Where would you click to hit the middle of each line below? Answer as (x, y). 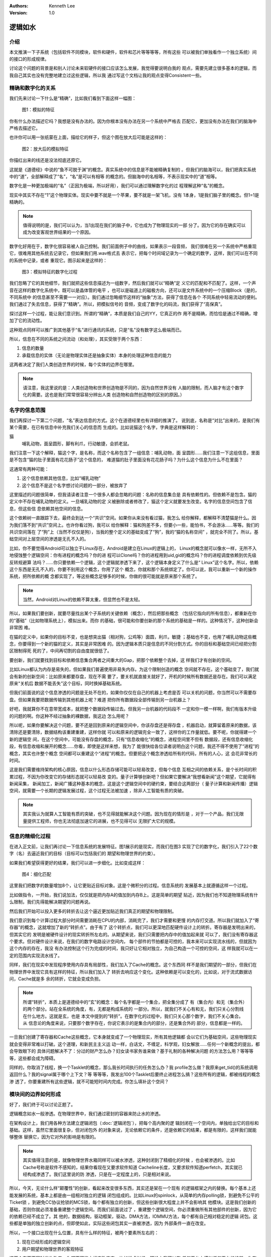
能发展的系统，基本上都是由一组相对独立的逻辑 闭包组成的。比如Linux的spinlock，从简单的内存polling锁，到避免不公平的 (134, 1195)
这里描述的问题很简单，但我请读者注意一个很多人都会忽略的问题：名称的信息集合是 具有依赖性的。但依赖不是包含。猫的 (133, 495)
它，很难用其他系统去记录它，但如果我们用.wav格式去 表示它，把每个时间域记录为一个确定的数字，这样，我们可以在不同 (133, 253)
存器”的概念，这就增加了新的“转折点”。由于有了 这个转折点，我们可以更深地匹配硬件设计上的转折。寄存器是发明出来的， (134, 927)
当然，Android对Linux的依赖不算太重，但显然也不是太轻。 (83, 600)
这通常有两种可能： (29, 469)
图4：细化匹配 (37, 874)
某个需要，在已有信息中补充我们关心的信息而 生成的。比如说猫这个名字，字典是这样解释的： (104, 427)
